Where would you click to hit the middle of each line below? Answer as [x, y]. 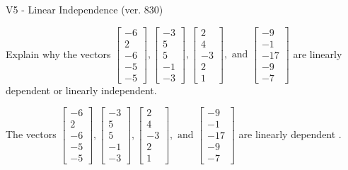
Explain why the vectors [58, 53]
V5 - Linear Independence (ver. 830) [85, 9]
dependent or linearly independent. [81, 90]
